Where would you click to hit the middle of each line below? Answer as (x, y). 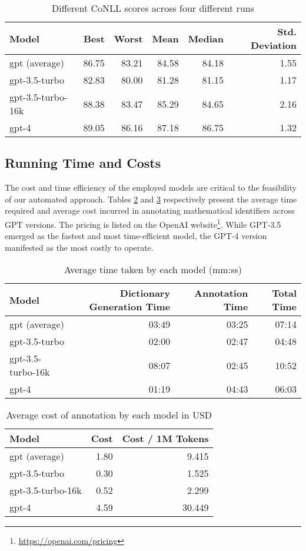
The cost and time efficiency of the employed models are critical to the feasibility (151, 187)
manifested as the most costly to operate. (79, 247)
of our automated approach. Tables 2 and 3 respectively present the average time (151, 199)
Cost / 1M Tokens (165, 439)
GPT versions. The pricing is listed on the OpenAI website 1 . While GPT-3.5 (143, 223)
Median (206, 38)
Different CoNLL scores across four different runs (153, 8)
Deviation (274, 45)
